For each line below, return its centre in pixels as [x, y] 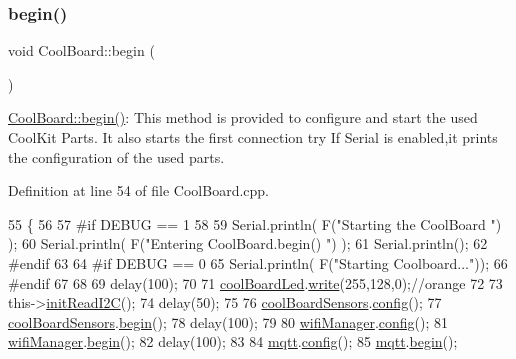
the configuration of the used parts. [116, 156]
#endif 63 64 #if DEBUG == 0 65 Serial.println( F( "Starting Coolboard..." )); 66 [258, 262]
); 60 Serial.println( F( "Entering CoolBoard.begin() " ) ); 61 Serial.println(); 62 [248, 243]
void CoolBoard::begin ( [81, 50]
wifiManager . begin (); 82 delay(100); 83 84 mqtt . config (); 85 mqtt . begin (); [233, 341]
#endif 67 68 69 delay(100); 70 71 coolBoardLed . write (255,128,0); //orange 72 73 [255, 282]
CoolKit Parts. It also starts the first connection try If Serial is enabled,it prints [253, 137]
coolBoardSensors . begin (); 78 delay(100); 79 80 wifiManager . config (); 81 [228, 321]
